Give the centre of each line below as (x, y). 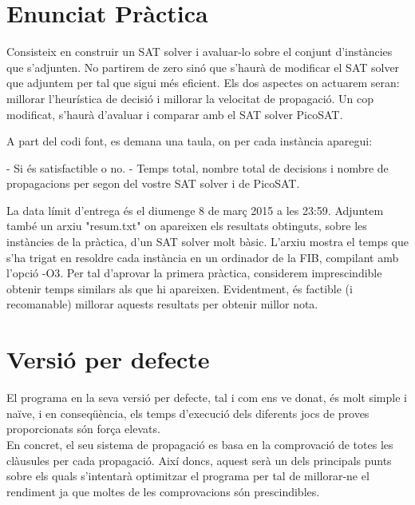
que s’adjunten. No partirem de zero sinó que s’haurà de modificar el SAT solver (203, 67)
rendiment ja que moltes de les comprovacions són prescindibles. (163, 491)
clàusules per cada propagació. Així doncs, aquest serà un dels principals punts (199, 460)
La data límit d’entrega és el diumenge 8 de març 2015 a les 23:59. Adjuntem (195, 210)
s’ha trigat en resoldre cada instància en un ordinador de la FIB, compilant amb (203, 257)
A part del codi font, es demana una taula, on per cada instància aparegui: (190, 141)
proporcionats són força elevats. (83, 429)
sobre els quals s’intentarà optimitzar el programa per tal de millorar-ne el (188, 476)
